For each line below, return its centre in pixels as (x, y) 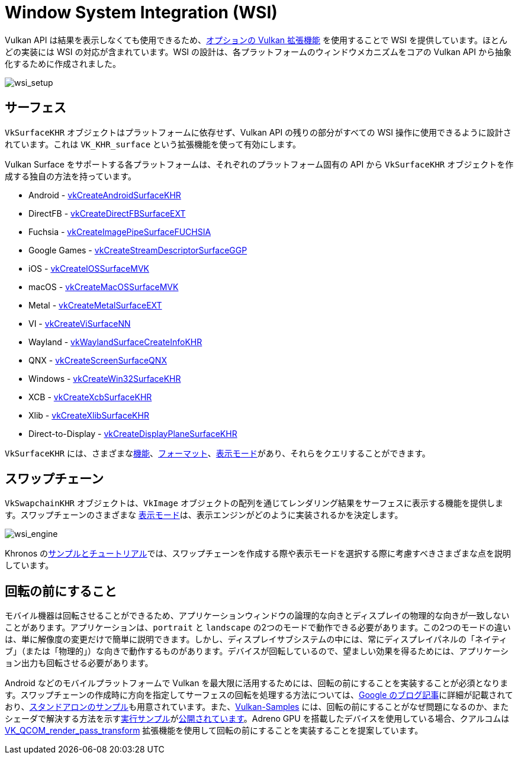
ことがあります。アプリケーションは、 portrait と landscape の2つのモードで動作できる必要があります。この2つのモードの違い (258, 628)
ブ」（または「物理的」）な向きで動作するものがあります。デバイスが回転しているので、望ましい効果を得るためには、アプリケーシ (257, 651)
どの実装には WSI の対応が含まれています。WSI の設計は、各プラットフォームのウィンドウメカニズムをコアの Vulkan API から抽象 (258, 52)
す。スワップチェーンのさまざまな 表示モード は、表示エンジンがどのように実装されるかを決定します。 (204, 515)
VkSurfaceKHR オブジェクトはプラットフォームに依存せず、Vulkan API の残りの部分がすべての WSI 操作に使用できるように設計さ (258, 132)
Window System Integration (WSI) (141, 12)
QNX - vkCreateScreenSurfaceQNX (98, 360)
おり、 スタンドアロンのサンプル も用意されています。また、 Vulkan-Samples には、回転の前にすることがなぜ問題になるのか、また (257, 707)
